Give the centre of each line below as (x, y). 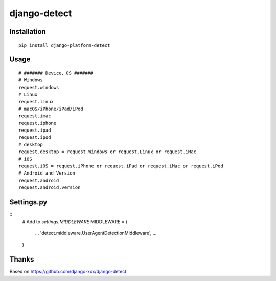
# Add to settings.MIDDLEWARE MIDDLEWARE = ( (75, 221)
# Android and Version (47, 173)
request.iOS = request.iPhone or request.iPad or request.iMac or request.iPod (121, 166)
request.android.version (50, 188)
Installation (28, 31)
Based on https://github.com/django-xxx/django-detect (68, 272)
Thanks (22, 259)
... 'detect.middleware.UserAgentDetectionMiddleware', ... (96, 233)
